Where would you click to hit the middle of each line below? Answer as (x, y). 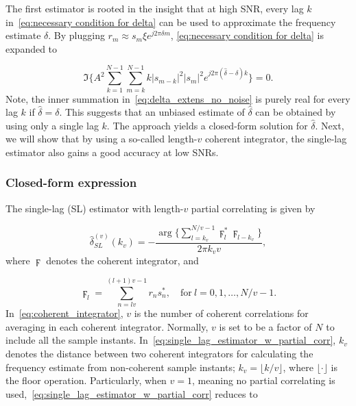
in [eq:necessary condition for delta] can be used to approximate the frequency (171, 22)
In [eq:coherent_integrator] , (64, 313)
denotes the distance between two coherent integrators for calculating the (159, 353)
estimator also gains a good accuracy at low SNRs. (112, 152)
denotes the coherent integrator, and (122, 261)
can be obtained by (296, 112)
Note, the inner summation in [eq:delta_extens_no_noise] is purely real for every (178, 98)
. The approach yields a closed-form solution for (207, 125)
